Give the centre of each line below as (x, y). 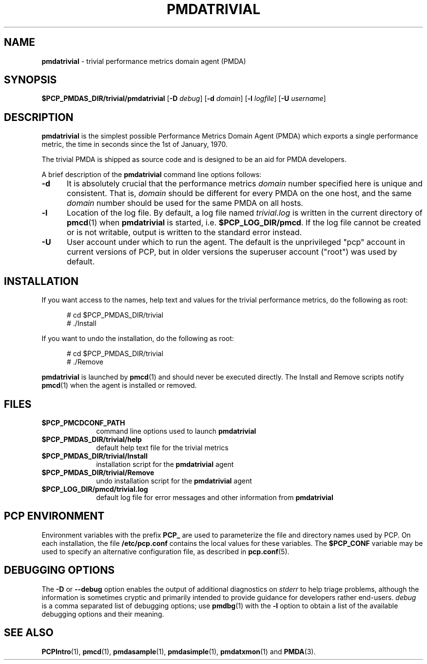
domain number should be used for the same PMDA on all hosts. (185, 203)
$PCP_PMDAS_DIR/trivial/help (92, 439)
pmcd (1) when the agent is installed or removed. (119, 385)
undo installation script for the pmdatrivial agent (174, 481)
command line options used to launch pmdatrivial (176, 431)
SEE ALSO (29, 633)
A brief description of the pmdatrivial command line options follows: (152, 175)
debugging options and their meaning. (103, 614)
